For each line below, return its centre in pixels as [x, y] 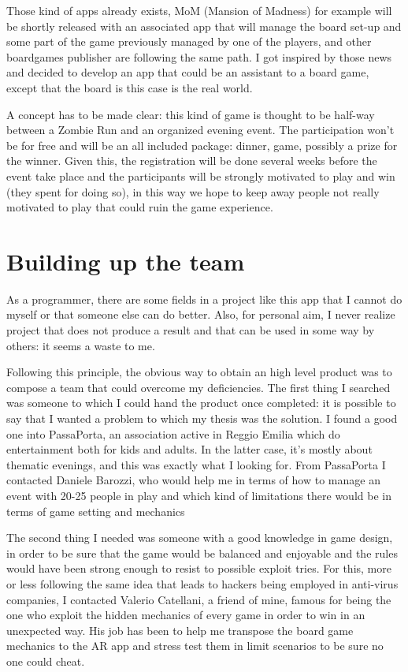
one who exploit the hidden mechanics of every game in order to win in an [186, 615]
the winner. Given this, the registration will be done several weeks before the [192, 161]
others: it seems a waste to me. [81, 345]
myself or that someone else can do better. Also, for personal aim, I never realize [201, 314]
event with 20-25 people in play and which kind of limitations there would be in [199, 495]
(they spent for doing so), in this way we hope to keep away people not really [193, 191]
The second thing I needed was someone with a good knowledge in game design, [200, 538]
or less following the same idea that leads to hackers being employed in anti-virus [202, 583]
